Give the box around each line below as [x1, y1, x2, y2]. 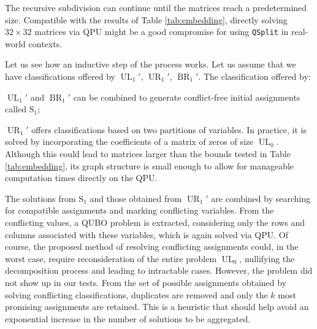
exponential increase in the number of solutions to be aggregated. [5, 312, 251, 325]
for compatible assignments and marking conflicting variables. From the [5, 204, 274, 217]
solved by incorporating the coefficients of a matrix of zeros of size [5, 135, 254, 148]
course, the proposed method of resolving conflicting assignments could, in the [5, 240, 299, 253]
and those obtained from [90, 192, 182, 204]
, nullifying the [239, 252, 295, 265]
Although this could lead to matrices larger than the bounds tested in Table [5, 147, 291, 160]
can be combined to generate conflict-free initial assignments [73, 90, 300, 103]
